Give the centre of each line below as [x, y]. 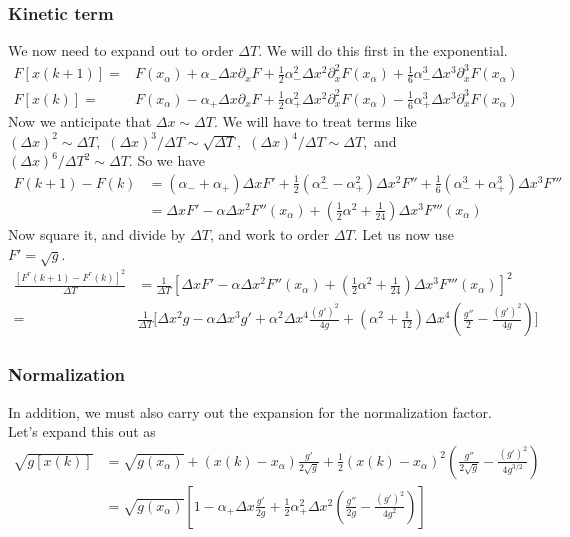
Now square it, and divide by [97, 234]
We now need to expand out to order [121, 50]
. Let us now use [403, 234]
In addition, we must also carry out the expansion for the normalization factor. [250, 411]
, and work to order [270, 234]
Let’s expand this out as [82, 431]
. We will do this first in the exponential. [383, 50]
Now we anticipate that [80, 121]
